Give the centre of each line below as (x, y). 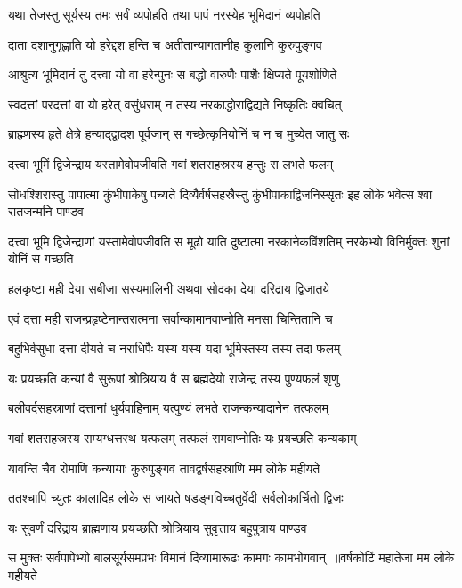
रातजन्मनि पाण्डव (46, 211)
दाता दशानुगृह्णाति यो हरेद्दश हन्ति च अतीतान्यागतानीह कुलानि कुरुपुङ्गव (165, 44)
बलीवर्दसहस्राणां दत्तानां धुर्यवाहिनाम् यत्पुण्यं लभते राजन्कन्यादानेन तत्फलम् (168, 408)
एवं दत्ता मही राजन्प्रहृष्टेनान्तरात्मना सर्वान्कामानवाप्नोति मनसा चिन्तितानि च (170, 318)
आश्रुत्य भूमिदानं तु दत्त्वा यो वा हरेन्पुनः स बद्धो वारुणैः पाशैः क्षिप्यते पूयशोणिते (173, 74)
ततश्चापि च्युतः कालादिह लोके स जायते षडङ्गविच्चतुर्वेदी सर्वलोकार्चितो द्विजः (176, 498)
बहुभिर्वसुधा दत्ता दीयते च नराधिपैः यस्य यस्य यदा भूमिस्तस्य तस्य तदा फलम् (174, 348)
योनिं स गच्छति (41, 258)
